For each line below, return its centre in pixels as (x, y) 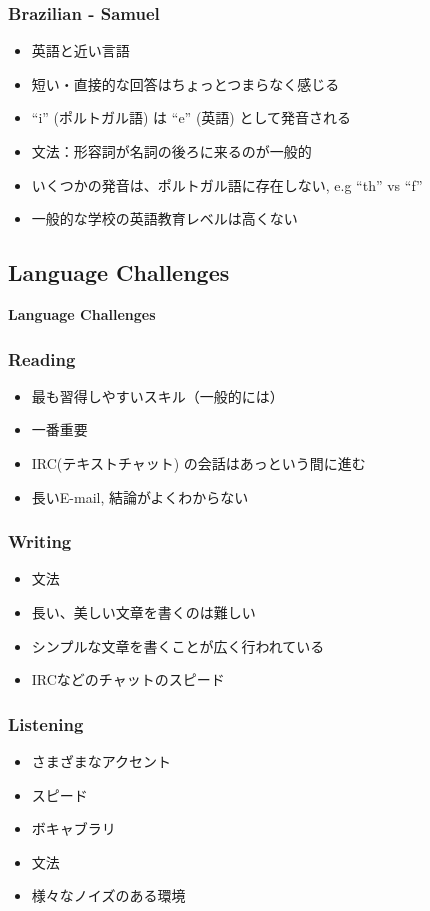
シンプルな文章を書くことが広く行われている (178, 645)
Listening (46, 723)
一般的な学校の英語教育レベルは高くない (164, 218)
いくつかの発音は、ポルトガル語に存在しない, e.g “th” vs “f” (227, 184)
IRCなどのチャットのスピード (128, 679)
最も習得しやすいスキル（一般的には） (157, 395)
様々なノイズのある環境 (108, 895)
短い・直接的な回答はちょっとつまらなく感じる (185, 83)
